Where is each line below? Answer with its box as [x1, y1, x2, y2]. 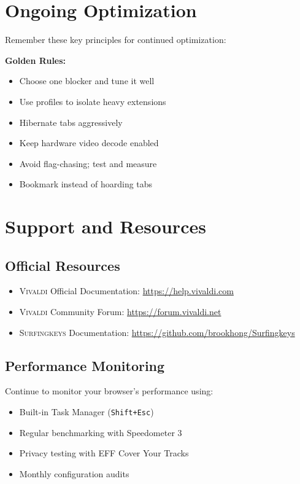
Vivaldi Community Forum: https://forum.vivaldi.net [19, 305, 221, 318]
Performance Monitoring [5, 356, 165, 375]
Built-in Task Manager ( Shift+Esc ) [19, 405, 154, 418]
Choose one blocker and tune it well [19, 74, 155, 87]
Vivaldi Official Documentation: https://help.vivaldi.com [19, 284, 234, 297]
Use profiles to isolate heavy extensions [19, 95, 166, 107]
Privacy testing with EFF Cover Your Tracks [19, 447, 189, 459]
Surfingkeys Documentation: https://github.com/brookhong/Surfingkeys [19, 326, 295, 338]
